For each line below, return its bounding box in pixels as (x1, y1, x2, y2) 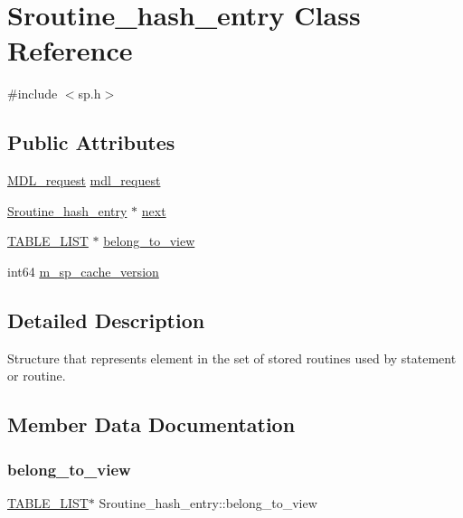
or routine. (7, 366, 66, 385)
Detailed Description (7, 306, 205, 334)
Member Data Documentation (7, 410, 296, 438)
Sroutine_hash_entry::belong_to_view (99, 493, 317, 512)
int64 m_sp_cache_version (7, 261, 159, 280)
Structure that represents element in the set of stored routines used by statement (7, 348, 457, 367)
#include (7, 84, 58, 103)
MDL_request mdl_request (7, 171, 161, 190)
